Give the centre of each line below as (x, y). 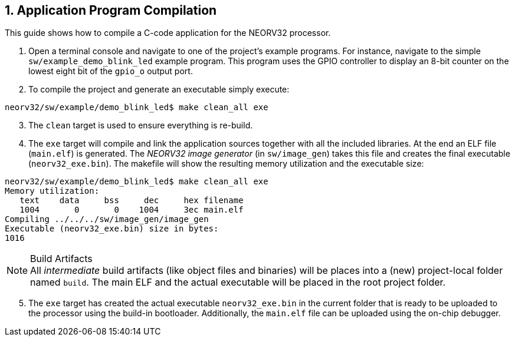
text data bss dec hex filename (132, 201)
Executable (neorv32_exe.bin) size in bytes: (112, 229)
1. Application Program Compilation (111, 10)
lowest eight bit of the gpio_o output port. (111, 71)
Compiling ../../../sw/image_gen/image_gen (107, 219)
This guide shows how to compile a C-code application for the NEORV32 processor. (168, 33)
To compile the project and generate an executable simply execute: (159, 90)
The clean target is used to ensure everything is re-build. (141, 125)
